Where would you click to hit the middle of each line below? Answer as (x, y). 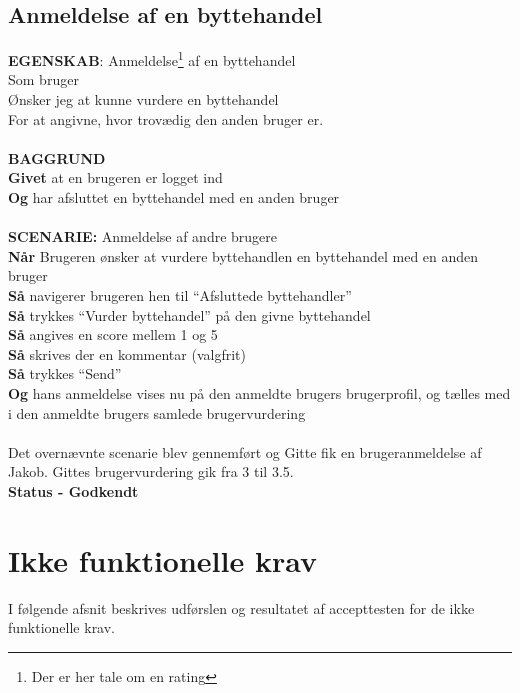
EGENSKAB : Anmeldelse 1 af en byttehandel (152, 58)
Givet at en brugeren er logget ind (115, 177)
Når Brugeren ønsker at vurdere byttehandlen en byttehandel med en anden (243, 255)
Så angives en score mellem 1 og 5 (113, 334)
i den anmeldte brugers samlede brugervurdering (157, 412)
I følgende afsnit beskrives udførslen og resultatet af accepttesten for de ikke (241, 607)
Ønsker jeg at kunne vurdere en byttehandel (143, 99)
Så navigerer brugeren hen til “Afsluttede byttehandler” (180, 294)
